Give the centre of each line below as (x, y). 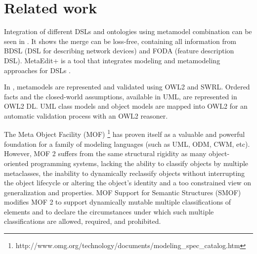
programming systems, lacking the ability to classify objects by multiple (140, 163)
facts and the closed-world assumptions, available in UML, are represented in (121, 96)
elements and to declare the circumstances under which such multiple (109, 211)
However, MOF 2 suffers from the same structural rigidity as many (105, 153)
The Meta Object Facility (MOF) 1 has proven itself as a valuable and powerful (125, 133)
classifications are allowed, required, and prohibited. (83, 221)
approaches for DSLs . (37, 70)
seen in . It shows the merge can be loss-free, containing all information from (120, 41)
